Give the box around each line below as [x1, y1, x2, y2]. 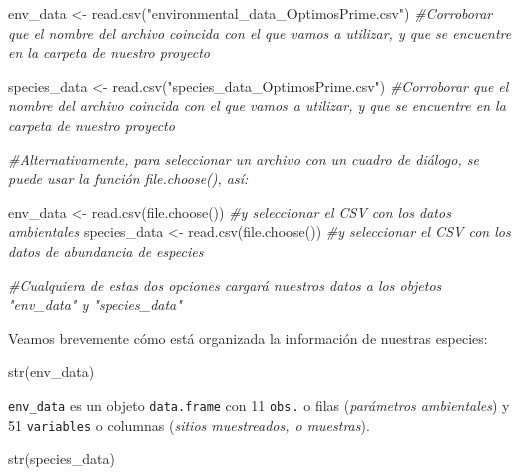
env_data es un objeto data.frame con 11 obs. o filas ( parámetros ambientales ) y [8, 394, 510, 415]
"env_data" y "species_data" [8, 294, 182, 315]
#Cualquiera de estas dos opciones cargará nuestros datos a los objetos [8, 274, 442, 295]
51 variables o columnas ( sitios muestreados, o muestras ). [8, 414, 370, 435]
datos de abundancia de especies [8, 240, 204, 261]
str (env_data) [8, 361, 95, 382]
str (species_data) [8, 448, 115, 469]
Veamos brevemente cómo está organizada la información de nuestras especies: [8, 327, 488, 348]
